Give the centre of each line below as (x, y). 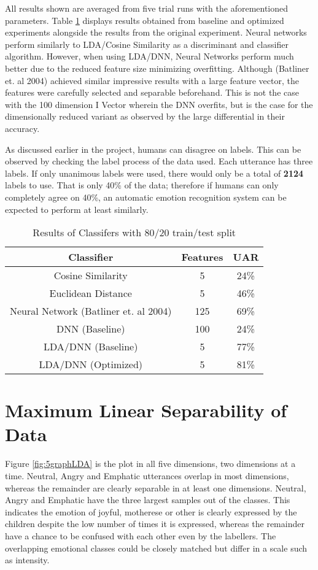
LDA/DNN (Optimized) (91, 364)
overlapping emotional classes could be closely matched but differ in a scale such (156, 548)
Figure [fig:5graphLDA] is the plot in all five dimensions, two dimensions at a (150, 464)
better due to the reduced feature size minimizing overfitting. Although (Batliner (157, 68)
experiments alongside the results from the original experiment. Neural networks (156, 32)
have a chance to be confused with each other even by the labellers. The (141, 535)
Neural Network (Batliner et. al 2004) (91, 311)
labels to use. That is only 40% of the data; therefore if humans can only (142, 185)
